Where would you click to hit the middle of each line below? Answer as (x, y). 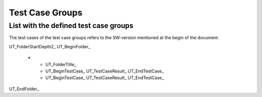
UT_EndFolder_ (24, 89)
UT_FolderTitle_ (61, 64)
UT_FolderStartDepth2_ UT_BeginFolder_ (50, 46)
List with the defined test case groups (71, 26)
